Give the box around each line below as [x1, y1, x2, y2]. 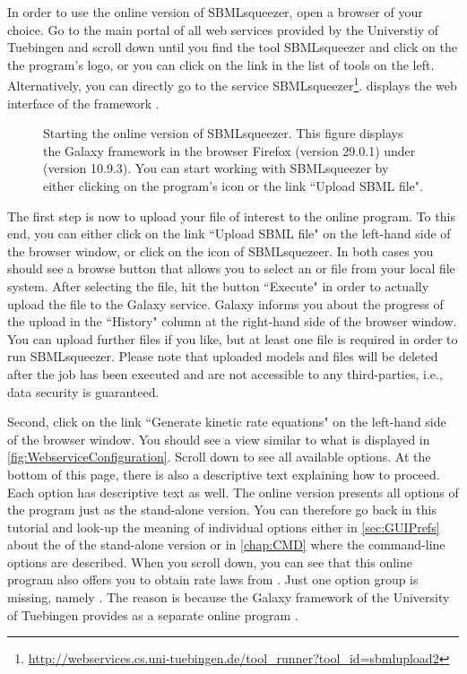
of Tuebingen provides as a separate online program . [7, 605, 298, 624]
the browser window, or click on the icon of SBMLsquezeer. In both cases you [7, 241, 434, 260]
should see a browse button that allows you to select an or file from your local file [7, 259, 455, 278]
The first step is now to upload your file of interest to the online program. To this [7, 206, 455, 225]
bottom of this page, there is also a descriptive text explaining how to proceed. [7, 464, 440, 483]
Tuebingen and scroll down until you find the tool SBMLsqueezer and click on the [7, 38, 457, 56]
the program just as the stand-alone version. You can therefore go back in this [7, 500, 437, 519]
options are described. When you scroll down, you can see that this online [7, 552, 413, 571]
